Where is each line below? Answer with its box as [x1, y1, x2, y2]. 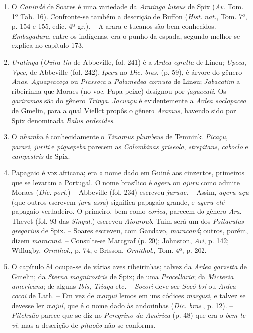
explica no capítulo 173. [11, 40, 84, 50]
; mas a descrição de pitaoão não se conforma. [17, 319, 156, 330]
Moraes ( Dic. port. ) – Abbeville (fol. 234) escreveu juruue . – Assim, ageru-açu [11, 187, 249, 197]
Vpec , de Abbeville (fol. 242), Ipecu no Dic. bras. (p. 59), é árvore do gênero [11, 66, 242, 77]
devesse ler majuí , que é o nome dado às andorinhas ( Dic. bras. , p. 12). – [11, 300, 233, 310]
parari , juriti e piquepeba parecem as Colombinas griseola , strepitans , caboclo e [11, 141, 248, 151]
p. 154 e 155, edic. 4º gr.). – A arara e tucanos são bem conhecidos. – [11, 21, 222, 31]
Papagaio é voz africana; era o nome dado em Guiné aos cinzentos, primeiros [11, 167, 245, 177]
